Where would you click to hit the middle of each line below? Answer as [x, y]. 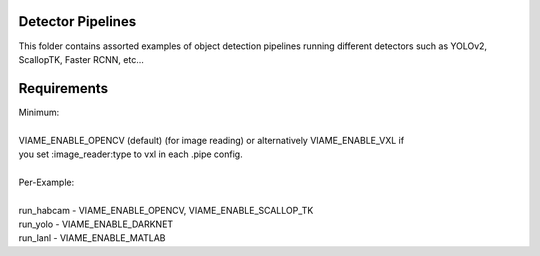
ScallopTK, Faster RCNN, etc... [81, 59]
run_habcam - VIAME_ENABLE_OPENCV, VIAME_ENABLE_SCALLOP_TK [166, 210]
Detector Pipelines [77, 21]
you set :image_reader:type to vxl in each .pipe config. [131, 154]
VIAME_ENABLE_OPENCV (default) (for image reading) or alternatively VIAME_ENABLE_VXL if [211, 140]
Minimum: [39, 112]
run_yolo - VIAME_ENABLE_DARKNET [96, 224]
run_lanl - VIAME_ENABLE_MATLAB [92, 238]
